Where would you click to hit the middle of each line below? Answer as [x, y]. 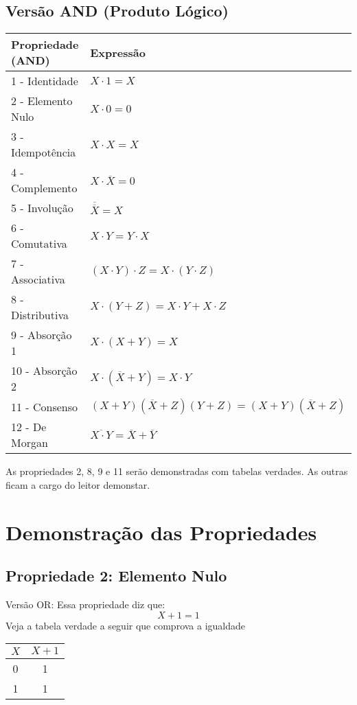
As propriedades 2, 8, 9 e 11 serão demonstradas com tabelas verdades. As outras [177, 471]
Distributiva [40, 315]
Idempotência [44, 152]
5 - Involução [42, 208]
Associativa [38, 279]
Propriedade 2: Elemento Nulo [116, 576]
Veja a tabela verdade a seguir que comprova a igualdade [126, 625]
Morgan [30, 443]
